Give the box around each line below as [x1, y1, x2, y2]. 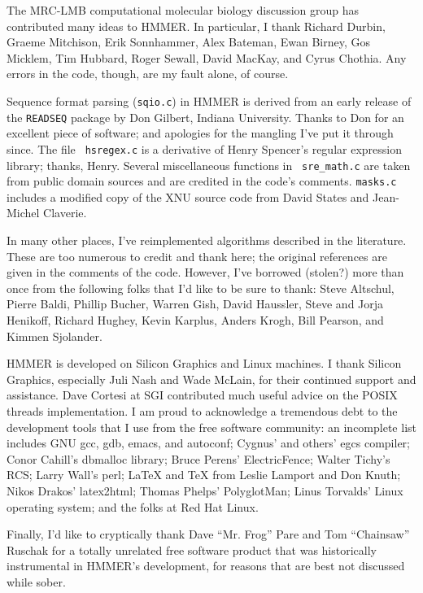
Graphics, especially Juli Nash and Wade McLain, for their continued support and [7, 370, 416, 387]
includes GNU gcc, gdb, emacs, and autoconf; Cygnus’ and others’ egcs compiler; [7, 434, 410, 451]
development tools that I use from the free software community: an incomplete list [7, 418, 416, 435]
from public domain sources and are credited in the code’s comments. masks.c [7, 172, 397, 190]
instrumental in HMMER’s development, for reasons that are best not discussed [7, 557, 405, 574]
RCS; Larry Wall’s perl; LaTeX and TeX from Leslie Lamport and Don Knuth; [7, 466, 401, 483]
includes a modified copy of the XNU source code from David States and [7, 188, 369, 205]
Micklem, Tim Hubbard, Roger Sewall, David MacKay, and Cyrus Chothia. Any [7, 49, 407, 66]
